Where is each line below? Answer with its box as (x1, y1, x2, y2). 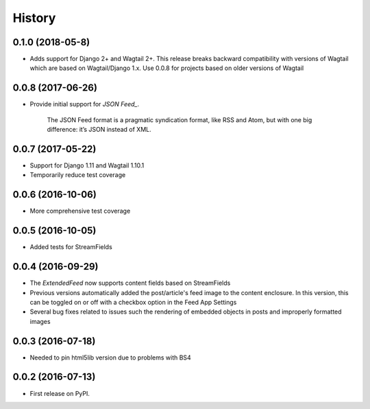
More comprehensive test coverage (29, 207, 131, 215)
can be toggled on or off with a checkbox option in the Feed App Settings (29, 298, 237, 306)
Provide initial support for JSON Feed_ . (29, 100, 140, 108)
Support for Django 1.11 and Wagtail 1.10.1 (29, 161, 145, 170)
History (12, 10, 56, 25)
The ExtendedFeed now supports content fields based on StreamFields (29, 279, 231, 288)
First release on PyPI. (29, 389, 90, 397)
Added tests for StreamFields (29, 243, 112, 251)
